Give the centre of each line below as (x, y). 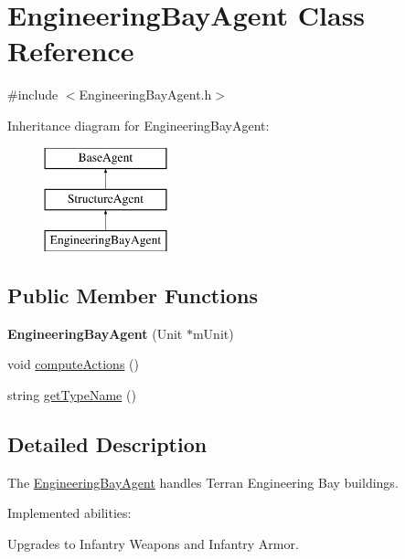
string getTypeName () (72, 394)
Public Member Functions (133, 295)
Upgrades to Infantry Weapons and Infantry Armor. (153, 543)
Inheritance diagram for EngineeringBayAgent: (139, 125)
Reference (71, 51)
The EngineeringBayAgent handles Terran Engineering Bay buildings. (203, 482)
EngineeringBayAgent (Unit (95, 333)
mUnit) (213, 333)
